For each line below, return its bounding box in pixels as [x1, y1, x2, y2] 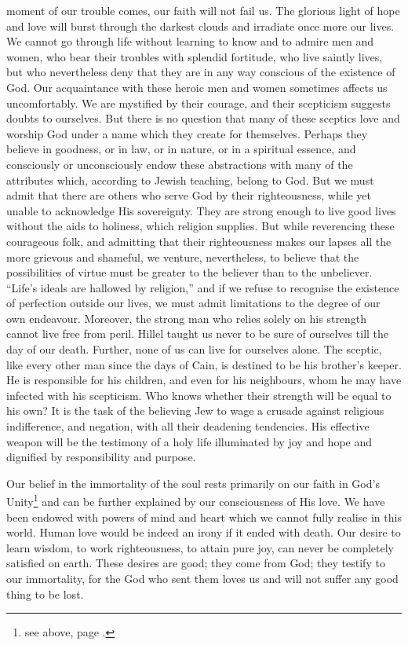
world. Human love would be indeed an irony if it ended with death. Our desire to [6, 524, 401, 541]
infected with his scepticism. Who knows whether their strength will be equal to [6, 387, 392, 403]
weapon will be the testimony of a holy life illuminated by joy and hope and [6, 433, 373, 449]
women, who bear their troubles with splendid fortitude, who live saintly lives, [6, 48, 383, 64]
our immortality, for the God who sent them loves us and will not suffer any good [6, 570, 399, 587]
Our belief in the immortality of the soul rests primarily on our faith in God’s [6, 475, 380, 491]
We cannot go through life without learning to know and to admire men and [6, 33, 373, 49]
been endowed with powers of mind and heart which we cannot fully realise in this [6, 508, 402, 525]
